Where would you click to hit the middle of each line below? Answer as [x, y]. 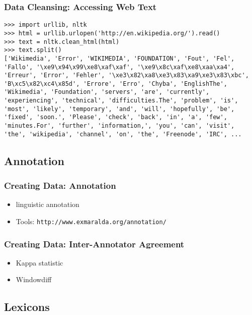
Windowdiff [34, 279]
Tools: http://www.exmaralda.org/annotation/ [91, 221]
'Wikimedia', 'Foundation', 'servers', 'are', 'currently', [107, 92]
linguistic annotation [48, 204]
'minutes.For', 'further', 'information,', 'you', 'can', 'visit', [119, 126]
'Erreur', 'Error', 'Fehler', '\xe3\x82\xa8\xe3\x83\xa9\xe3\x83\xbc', [127, 75]
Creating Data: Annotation [60, 186]
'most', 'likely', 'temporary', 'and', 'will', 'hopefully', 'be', [119, 109]
